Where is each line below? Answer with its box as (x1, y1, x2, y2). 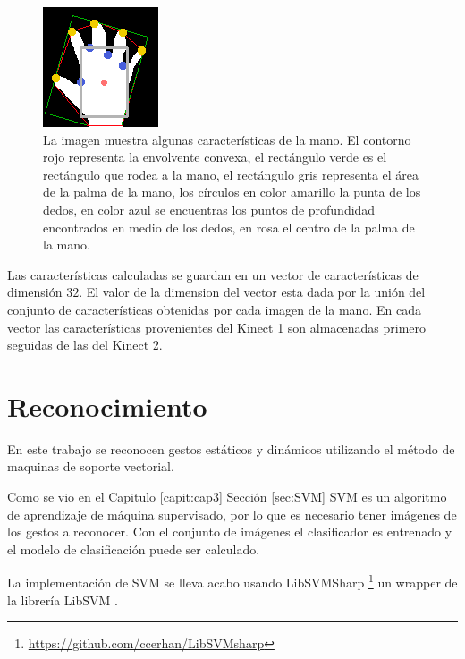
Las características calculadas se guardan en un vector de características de (7, 265, 418, 283)
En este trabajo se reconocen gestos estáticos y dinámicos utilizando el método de (7, 439, 455, 458)
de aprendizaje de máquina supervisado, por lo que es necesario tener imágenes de (7, 504, 457, 523)
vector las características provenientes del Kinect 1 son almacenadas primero (7, 317, 427, 336)
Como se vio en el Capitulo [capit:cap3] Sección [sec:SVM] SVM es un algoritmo (7, 487, 447, 506)
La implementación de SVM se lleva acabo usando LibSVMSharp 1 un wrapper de (7, 570, 458, 592)
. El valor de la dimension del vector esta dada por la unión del (79, 283, 426, 301)
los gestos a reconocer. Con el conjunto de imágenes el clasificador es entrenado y (7, 522, 452, 541)
